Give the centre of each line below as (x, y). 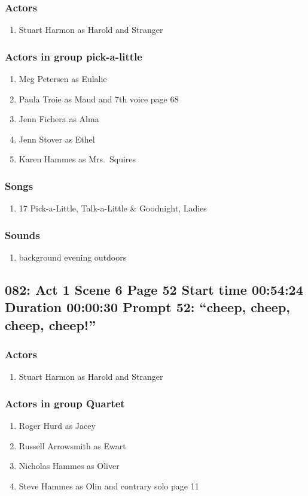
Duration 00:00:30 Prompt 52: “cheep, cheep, (148, 307)
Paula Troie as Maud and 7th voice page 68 (99, 99)
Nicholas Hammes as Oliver (69, 466)
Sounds (22, 235)
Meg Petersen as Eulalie (63, 79)
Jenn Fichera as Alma (59, 119)
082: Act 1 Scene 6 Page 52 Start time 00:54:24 (154, 290)
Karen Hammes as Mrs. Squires (77, 159)
